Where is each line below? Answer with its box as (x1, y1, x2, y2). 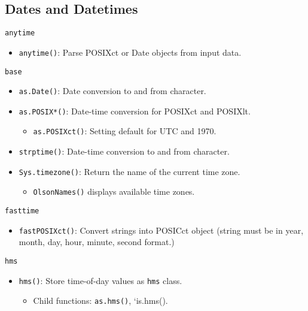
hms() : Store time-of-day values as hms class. (19, 274, 182, 286)
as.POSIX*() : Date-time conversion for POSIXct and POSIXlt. (19, 104, 251, 117)
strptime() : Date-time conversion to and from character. (19, 145, 230, 158)
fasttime (5, 207, 39, 216)
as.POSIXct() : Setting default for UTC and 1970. (33, 125, 216, 137)
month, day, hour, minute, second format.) (19, 235, 175, 248)
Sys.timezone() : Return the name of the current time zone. (19, 165, 240, 177)
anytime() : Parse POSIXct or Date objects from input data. (19, 46, 242, 58)
